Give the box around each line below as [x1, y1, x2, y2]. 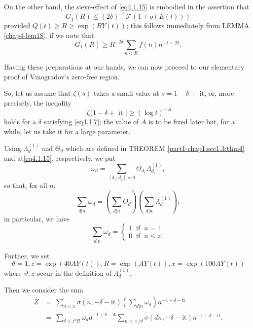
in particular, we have [4, 213, 70, 223]
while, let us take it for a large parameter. [4, 126, 131, 136]
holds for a [4, 116, 36, 126]
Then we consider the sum [4, 284, 83, 294]
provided [4, 20, 30, 31]
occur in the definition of [36, 267, 111, 278]
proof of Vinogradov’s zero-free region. [4, 71, 120, 81]
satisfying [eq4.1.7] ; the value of [43, 116, 139, 126]
